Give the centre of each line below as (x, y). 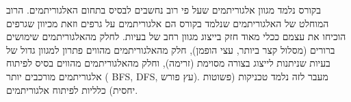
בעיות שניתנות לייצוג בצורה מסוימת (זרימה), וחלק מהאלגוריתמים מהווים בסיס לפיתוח (168, 63)
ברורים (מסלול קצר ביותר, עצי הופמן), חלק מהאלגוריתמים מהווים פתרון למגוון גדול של (171, 49)
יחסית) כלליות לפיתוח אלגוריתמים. (72, 89)
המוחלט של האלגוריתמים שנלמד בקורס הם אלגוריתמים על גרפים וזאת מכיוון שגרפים (168, 23)
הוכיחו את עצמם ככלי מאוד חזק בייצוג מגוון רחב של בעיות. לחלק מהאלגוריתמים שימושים (176, 36)
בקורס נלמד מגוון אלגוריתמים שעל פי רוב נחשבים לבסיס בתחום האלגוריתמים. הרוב (164, 10)
